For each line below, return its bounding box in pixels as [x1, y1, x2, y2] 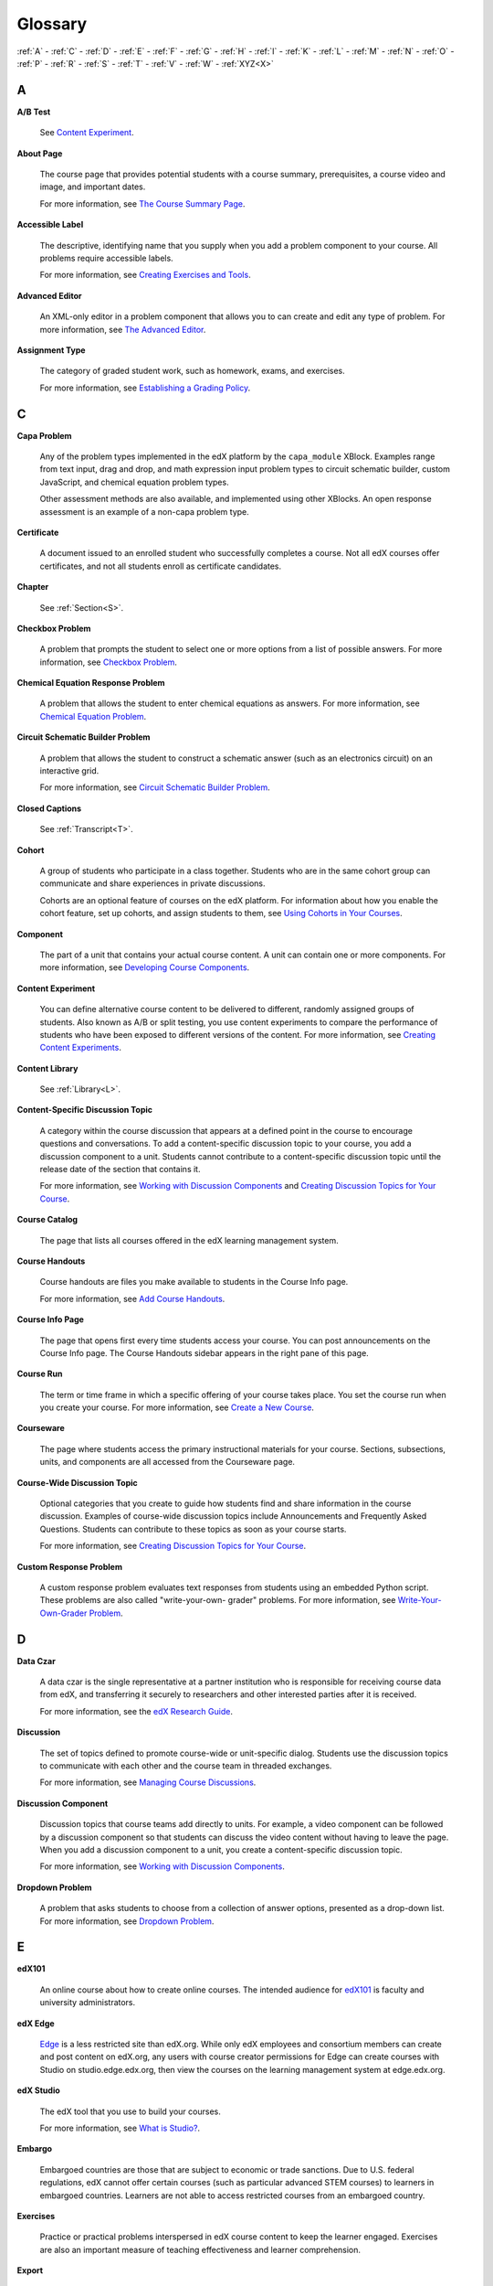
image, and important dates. [39, 181, 146, 192]
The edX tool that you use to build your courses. [39, 2106, 221, 2117]
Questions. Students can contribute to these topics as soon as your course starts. [39, 1523, 347, 1534]
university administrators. [39, 1997, 136, 2008]
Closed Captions [16, 803, 82, 814]
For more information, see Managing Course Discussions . [39, 1777, 257, 1788]
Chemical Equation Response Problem [16, 678, 165, 689]
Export [16, 2265, 44, 2276]
